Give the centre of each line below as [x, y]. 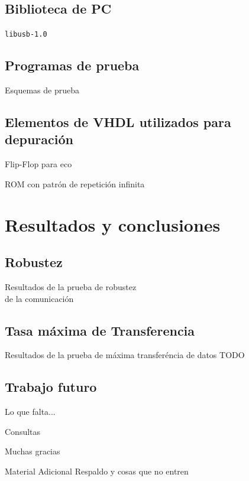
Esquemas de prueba [42, 90]
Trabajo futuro [51, 387]
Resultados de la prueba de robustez [71, 287]
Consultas [23, 431]
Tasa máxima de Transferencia [100, 330]
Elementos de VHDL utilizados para [118, 122]
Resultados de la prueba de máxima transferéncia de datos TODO [125, 355]
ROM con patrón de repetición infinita [75, 183]
